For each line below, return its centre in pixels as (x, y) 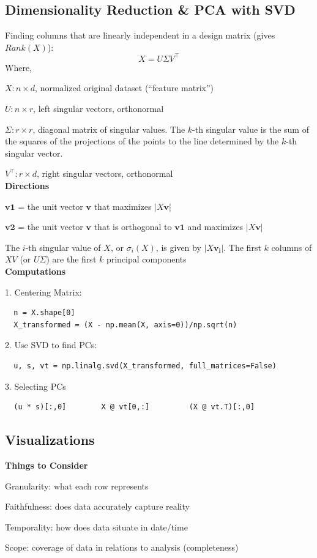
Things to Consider (47, 465)
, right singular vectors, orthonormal (105, 173)
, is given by (178, 247)
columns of (292, 247)
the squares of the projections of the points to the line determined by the (142, 141)
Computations (35, 271)
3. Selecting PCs (35, 386)
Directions (27, 186)
